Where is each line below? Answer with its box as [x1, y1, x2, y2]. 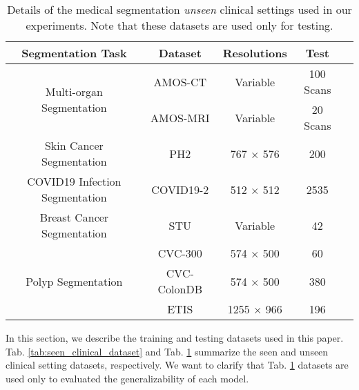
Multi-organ [45, 84, 103, 99]
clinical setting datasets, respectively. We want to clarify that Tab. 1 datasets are [6, 358, 349, 372]
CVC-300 [157, 245, 202, 261]
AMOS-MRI [151, 109, 210, 126]
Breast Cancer [39, 209, 109, 225]
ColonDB [157, 281, 203, 297]
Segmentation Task [21, 45, 127, 61]
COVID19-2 [151, 181, 209, 197]
